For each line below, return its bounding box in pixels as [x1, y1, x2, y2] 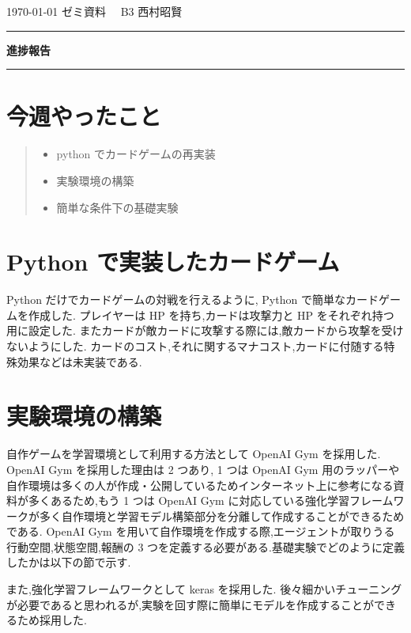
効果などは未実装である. [17, 353, 142, 370]
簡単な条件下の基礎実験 [56, 199, 179, 215]
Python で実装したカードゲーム [6, 245, 340, 278]
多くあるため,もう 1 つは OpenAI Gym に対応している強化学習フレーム [28, 492, 394, 509]
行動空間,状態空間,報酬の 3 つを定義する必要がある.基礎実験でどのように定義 [6, 538, 405, 555]
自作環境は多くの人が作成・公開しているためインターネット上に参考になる [6, 476, 394, 493]
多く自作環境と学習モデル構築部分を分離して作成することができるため [39, 507, 405, 524]
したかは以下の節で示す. [6, 554, 131, 570]
